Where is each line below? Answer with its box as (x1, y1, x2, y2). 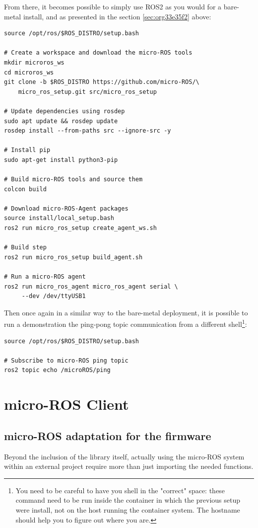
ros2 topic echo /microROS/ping (4, 367, 111, 374)
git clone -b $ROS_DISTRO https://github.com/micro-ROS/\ (4, 78, 199, 86)
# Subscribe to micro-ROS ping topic (4, 357, 129, 364)
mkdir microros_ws (4, 59, 64, 66)
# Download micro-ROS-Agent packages (4, 205, 129, 212)
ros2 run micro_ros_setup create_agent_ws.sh (4, 225, 157, 232)
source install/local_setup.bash (4, 215, 114, 222)
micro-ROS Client (4, 394, 129, 414)
